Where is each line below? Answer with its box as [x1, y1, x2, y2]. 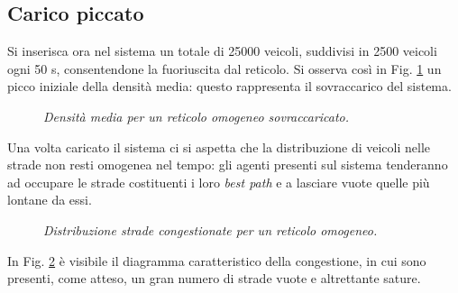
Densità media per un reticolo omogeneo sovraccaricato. [43, 106, 350, 125]
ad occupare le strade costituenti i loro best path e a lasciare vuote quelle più [7, 172, 430, 191]
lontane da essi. [7, 190, 92, 209]
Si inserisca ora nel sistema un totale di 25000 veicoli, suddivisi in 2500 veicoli [7, 41, 437, 60]
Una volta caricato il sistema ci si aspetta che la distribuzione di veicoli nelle [7, 137, 431, 156]
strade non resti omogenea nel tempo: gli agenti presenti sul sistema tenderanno [7, 155, 448, 174]
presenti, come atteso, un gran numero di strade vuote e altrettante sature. [7, 269, 421, 288]
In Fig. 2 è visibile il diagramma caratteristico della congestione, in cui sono [7, 251, 426, 270]
